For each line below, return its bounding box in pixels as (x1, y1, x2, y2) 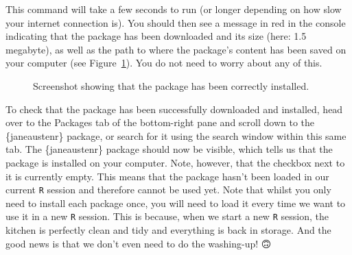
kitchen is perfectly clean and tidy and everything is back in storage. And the (5, 223, 331, 237)
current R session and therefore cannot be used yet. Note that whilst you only (5, 182, 331, 197)
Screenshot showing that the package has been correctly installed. (33, 78, 309, 93)
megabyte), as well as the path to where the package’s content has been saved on (5, 42, 347, 56)
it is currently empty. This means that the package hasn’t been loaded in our (5, 169, 329, 183)
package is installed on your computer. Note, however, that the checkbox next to (5, 155, 345, 169)
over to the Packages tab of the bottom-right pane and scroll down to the (5, 115, 315, 130)
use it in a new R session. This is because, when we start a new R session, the (5, 209, 329, 223)
